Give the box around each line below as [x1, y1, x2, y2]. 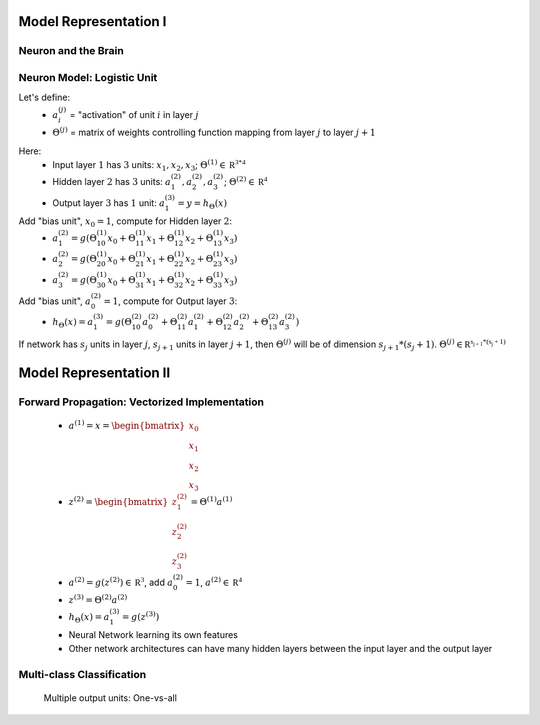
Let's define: [18, 91, 70, 104]
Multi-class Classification [18, 667, 147, 681]
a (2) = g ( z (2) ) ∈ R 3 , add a [68, 575, 174, 588]
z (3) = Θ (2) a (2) [68, 593, 128, 606]
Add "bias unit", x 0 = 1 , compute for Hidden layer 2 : [18, 215, 233, 229]
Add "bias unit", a [18, 295, 92, 307]
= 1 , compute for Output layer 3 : [103, 295, 238, 307]
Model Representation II [18, 364, 171, 381]
